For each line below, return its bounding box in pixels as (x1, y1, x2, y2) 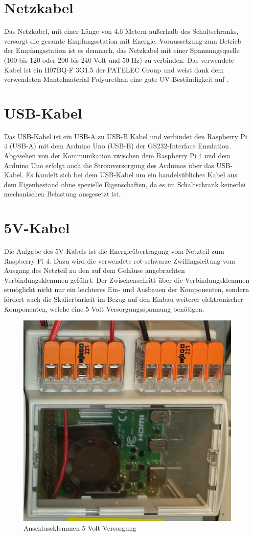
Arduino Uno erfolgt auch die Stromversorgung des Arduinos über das (4, 160, 214, 170)
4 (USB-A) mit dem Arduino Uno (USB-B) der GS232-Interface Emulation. (4, 141, 231, 151)
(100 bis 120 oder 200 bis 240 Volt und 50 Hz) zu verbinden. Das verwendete (4, 54, 234, 65)
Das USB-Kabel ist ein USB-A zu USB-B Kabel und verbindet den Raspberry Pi (4, 131, 247, 141)
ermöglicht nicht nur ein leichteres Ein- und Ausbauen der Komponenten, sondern (4, 284, 249, 294)
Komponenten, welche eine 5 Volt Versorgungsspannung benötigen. (4, 303, 205, 314)
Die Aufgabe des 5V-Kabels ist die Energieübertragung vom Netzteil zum (4, 246, 224, 256)
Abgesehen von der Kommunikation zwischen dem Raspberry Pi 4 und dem (4, 150, 231, 160)
